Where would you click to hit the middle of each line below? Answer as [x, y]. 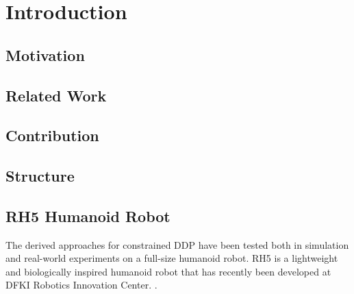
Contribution [52, 135]
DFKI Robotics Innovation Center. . [81, 285]
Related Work [56, 95]
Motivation [45, 54]
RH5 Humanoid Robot [88, 216]
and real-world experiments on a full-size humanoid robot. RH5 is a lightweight [172, 258]
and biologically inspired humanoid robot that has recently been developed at [168, 271]
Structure [40, 176]
